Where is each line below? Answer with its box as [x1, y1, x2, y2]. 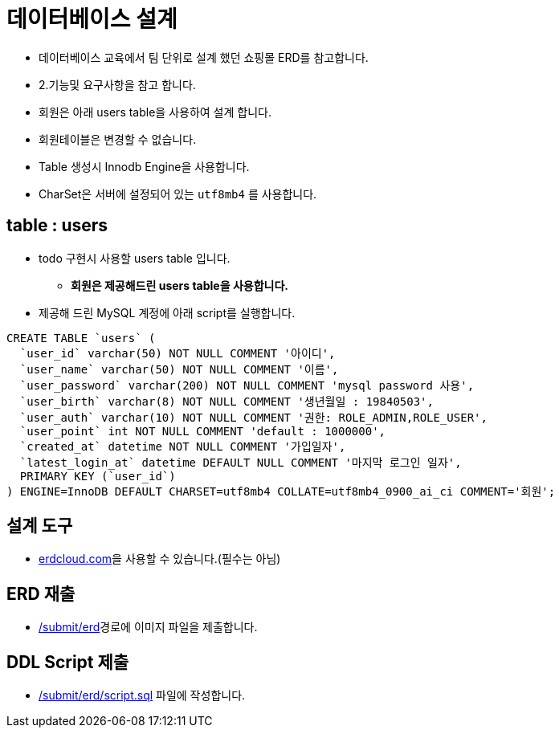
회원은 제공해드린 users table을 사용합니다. [71, 278, 288, 292]
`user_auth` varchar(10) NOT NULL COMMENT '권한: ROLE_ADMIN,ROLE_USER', [19, 410, 488, 424]
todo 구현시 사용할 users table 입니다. [39, 251, 231, 265]
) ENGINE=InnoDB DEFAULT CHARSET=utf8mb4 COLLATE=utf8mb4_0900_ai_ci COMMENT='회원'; [6, 484, 556, 498]
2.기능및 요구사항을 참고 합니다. [39, 77, 196, 92]
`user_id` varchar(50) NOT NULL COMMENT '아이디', [19, 346, 336, 360]
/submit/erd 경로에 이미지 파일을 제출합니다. [39, 620, 258, 634]
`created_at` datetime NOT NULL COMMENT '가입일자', [19, 439, 346, 453]
